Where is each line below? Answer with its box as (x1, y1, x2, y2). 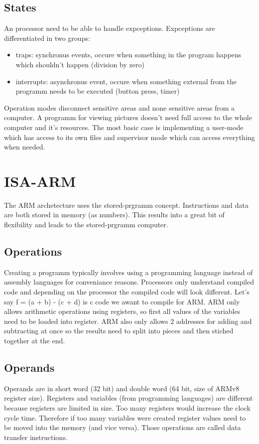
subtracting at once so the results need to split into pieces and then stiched (4, 325, 234, 336)
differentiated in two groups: (4, 32, 90, 43)
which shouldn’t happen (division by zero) (15, 59, 144, 69)
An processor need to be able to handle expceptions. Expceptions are (4, 23, 215, 33)
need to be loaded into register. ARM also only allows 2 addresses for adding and (4, 315, 252, 326)
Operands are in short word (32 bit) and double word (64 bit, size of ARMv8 (4, 383, 240, 393)
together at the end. (4, 335, 65, 345)
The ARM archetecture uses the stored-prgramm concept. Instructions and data (4, 199, 249, 210)
